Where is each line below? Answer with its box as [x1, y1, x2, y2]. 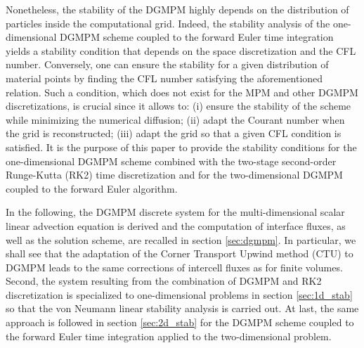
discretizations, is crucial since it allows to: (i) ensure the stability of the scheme [6, 98, 351, 113]
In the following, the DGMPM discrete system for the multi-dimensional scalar [6, 205, 345, 219]
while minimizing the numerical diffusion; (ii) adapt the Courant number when [6, 112, 345, 127]
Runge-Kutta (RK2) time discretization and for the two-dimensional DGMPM [6, 167, 343, 182]
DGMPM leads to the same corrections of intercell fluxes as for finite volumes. [6, 259, 343, 274]
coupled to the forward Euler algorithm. [6, 181, 178, 195]
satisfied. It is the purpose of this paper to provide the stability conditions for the [6, 139, 357, 154]
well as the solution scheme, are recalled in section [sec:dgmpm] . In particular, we [6, 232, 356, 247]
